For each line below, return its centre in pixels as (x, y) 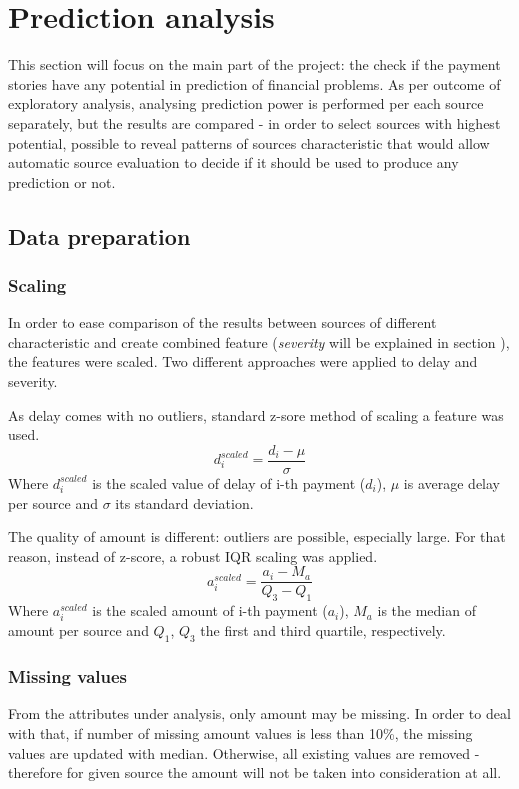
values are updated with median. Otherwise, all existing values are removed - (244, 752)
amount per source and (78, 630)
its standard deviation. (184, 502)
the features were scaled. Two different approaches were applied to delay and (243, 361)
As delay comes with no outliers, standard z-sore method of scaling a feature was (256, 414)
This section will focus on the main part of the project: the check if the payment (254, 64)
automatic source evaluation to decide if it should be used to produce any (233, 162)
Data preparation (99, 235)
